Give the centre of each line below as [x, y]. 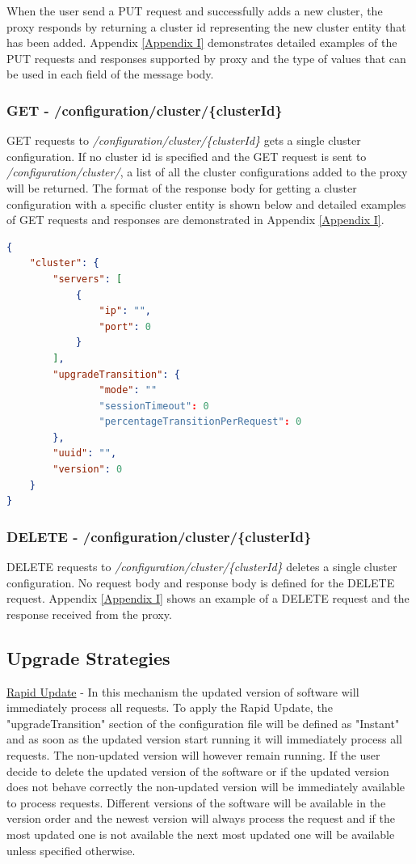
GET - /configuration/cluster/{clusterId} [145, 110]
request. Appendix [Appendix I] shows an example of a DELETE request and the [208, 598]
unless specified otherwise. [71, 850]
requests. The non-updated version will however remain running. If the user [193, 755]
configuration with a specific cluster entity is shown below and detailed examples [206, 203]
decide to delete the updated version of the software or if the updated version [198, 771]
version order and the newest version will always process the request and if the [201, 818]
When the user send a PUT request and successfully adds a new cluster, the [195, 11]
